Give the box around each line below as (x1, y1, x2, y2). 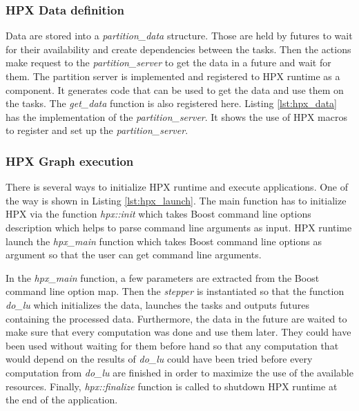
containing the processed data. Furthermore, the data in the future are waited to (6, 311, 347, 325)
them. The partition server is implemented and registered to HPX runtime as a (6, 69, 340, 83)
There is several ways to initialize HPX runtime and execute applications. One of (6, 180, 349, 194)
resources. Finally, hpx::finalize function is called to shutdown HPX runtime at (6, 379, 338, 393)
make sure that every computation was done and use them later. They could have (6, 325, 351, 339)
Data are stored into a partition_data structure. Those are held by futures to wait (6, 28, 353, 43)
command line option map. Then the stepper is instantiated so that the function (6, 284, 345, 298)
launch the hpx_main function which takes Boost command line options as (6, 233, 322, 248)
